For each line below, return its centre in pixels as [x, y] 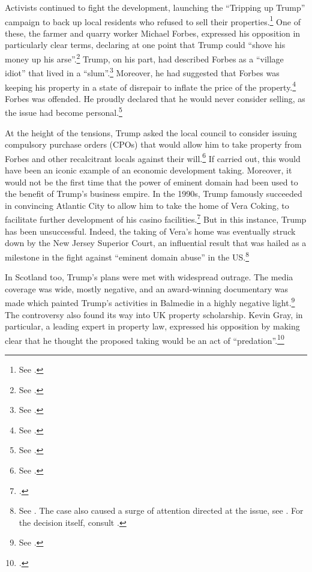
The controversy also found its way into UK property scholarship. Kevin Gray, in [154, 314]
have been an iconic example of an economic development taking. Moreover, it [148, 170]
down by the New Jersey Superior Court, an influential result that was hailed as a [156, 243]
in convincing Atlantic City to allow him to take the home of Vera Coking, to [147, 205]
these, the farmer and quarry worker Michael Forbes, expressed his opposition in [153, 33]
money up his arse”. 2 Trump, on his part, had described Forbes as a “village [144, 58]
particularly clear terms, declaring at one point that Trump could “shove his [145, 45]
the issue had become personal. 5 [64, 112]
